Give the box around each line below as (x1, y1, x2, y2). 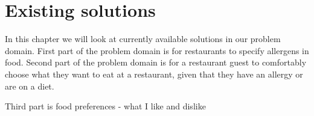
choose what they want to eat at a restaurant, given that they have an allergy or (5, 67, 303, 80)
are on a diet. (5, 79, 54, 92)
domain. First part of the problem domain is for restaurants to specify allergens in (5, 44, 309, 56)
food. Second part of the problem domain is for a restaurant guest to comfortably (5, 56, 307, 69)
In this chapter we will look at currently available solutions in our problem (5, 32, 281, 45)
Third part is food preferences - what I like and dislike (5, 100, 206, 112)
